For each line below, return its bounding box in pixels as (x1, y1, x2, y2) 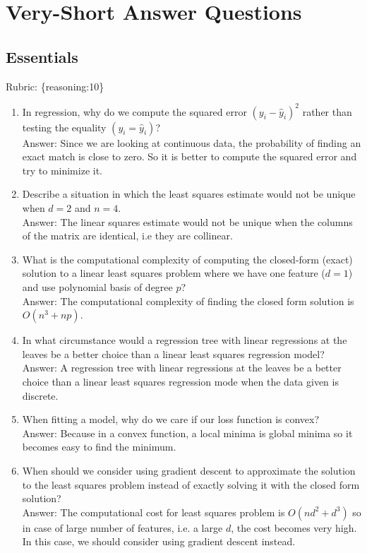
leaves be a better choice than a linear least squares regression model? (22, 346, 325, 361)
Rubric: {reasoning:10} (6, 78, 104, 93)
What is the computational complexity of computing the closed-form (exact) (22, 251, 353, 266)
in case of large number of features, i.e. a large (22, 520, 223, 535)
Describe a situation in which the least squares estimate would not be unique (22, 186, 356, 201)
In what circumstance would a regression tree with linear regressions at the (22, 333, 347, 347)
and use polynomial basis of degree (22, 280, 173, 295)
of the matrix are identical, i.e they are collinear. (22, 228, 233, 243)
